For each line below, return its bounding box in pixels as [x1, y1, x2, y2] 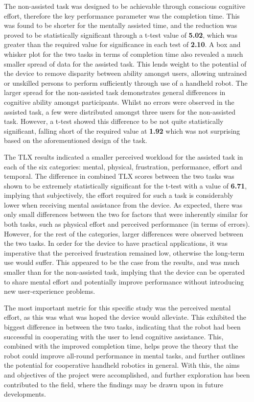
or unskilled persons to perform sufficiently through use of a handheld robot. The [4, 77, 248, 88]
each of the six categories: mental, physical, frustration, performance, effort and [4, 161, 242, 171]
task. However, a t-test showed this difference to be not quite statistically [4, 116, 224, 126]
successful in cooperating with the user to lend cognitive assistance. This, [4, 331, 224, 341]
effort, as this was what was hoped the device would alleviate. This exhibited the [4, 312, 247, 322]
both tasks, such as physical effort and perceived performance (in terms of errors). [4, 219, 250, 229]
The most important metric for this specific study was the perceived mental [4, 302, 231, 312]
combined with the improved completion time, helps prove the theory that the [4, 341, 238, 351]
